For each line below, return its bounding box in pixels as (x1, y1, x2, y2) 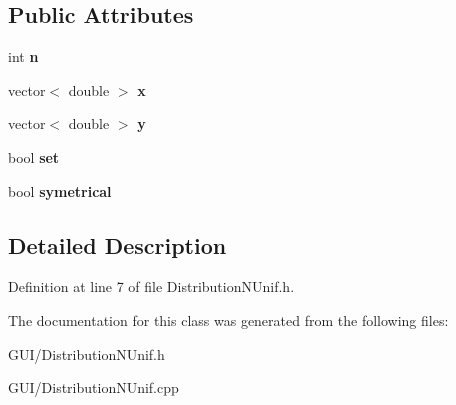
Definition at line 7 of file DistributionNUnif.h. (8, 276, 295, 297)
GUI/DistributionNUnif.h (8, 343, 165, 364)
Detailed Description (8, 229, 227, 260)
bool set (8, 146, 60, 167)
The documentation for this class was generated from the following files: (8, 309, 449, 330)
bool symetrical (8, 180, 112, 201)
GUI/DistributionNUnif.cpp (8, 377, 179, 398)
